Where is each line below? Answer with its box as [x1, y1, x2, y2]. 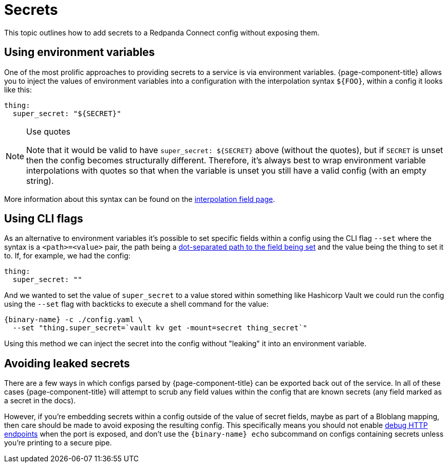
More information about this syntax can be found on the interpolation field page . [4, 194, 275, 203]
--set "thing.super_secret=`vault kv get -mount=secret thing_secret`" [12, 324, 308, 332]
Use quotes [26, 126, 70, 137]
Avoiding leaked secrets [4, 357, 130, 370]
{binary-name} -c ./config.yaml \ [4, 315, 143, 324]
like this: [4, 85, 32, 94]
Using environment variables [4, 46, 155, 59]
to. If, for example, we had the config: [4, 251, 130, 260]
